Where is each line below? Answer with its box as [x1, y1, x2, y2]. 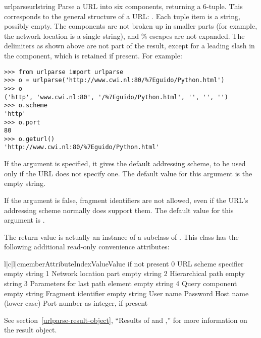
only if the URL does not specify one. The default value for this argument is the [4, 168, 252, 178]
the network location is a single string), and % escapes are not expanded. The [4, 30, 245, 41]
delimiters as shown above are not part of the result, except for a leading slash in [4, 40, 255, 51]
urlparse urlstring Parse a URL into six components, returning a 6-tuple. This [4, 1, 243, 11]
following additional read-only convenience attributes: [4, 241, 170, 252]
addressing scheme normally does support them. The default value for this [4, 205, 234, 215]
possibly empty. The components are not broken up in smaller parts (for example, [4, 21, 257, 31]
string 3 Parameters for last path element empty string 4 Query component [4, 278, 237, 289]
